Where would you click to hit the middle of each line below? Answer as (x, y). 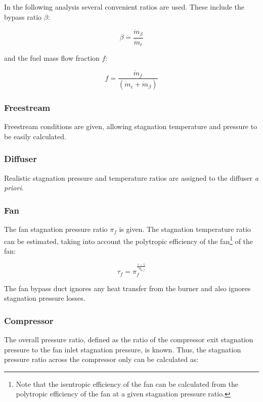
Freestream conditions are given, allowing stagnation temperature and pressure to (131, 126)
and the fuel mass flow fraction (52, 58)
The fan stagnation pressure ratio (56, 229)
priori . (14, 188)
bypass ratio (23, 16)
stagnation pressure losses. (45, 298)
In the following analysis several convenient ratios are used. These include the (124, 7)
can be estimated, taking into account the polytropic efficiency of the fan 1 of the (129, 240)
